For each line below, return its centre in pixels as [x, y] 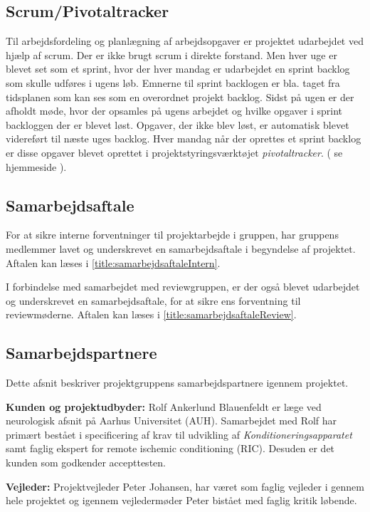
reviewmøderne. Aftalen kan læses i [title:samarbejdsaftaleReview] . [151, 314]
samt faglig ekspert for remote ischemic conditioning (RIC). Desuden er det [170, 448]
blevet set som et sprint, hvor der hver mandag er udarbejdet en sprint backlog [178, 69]
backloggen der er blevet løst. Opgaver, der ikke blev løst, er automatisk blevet [178, 124]
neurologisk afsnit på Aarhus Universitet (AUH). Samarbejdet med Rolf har [171, 420]
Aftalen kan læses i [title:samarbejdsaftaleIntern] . [113, 262]
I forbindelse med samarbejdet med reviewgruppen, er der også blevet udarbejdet [183, 287]
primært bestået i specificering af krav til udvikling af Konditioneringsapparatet [179, 434]
